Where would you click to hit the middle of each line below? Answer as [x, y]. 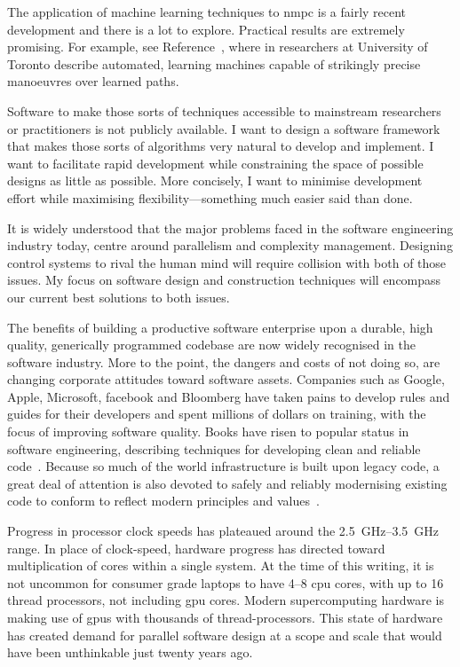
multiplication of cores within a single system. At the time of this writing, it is [221, 565]
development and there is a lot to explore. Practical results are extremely [206, 29]
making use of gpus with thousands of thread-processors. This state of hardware [225, 617]
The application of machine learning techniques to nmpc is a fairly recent [207, 12]
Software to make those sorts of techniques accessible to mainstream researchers [224, 110]
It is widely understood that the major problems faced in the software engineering [230, 228]
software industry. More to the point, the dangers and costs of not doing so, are [224, 361]
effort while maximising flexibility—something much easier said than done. [210, 197]
